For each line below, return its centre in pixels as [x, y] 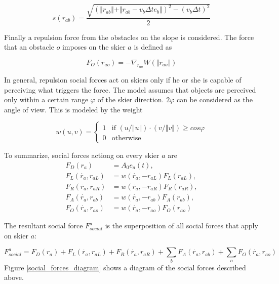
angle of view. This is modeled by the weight [73, 109]
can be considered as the [214, 99]
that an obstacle [29, 47]
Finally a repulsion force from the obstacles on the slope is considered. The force [129, 37]
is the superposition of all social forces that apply [182, 226]
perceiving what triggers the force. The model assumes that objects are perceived [130, 89]
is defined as [153, 47]
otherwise [126, 138]
